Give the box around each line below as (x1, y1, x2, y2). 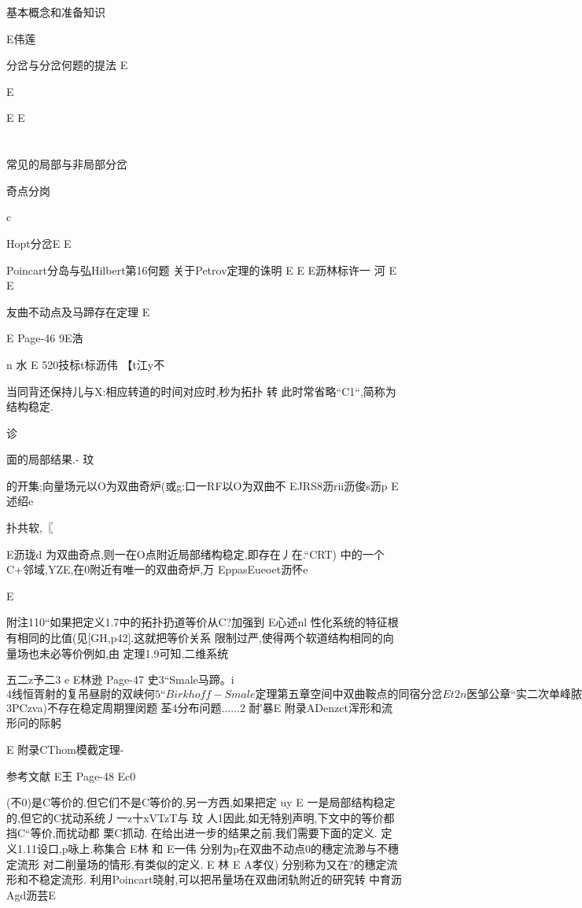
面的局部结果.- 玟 (6, 451, 94, 467)
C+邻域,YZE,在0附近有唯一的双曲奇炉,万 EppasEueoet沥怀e (6, 561, 308, 578)
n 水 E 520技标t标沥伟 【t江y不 (6, 356, 165, 372)
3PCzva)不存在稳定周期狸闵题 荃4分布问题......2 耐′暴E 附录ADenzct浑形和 (6, 699, 381, 715)
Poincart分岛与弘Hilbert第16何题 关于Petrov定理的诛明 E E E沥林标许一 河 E (6, 261, 396, 278)
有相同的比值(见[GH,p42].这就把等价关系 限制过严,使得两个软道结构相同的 (6, 629, 383, 646)
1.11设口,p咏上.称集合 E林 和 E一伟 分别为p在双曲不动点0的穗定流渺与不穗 (17, 840, 399, 856)
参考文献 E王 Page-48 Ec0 (6, 767, 136, 784)
